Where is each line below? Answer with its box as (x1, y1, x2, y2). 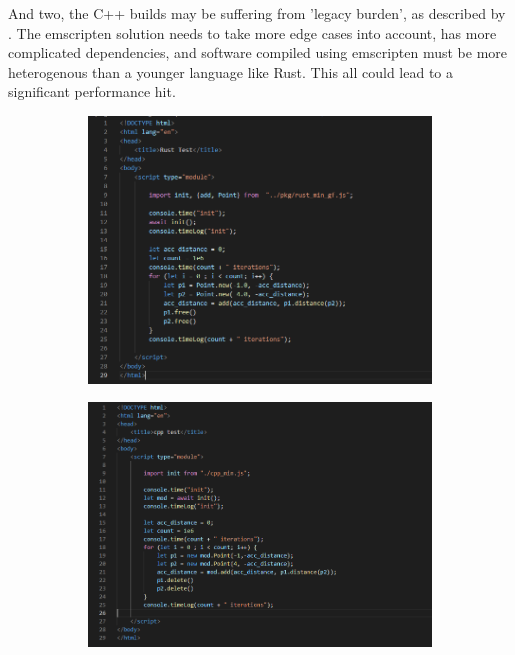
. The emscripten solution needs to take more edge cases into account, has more (8, 22, 497, 43)
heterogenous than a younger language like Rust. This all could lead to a (8, 61, 454, 82)
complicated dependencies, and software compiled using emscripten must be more (8, 42, 508, 63)
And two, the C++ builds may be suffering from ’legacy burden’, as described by (8, 3, 506, 23)
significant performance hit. (8, 81, 176, 102)
